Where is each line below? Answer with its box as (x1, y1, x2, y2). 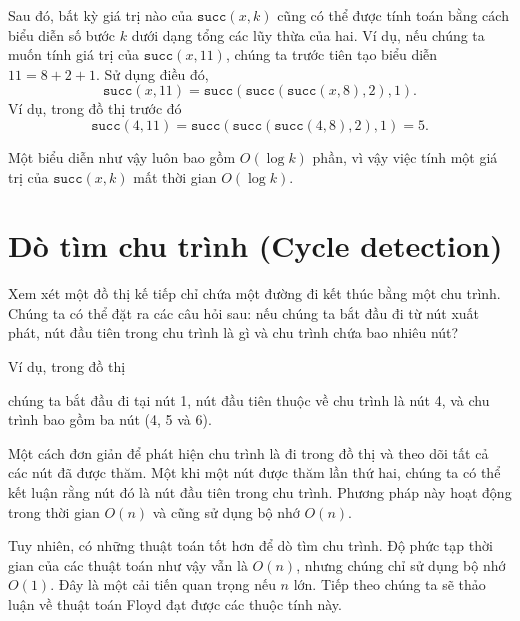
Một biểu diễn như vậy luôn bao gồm (8, 146, 236, 167)
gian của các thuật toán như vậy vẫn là (8, 554, 248, 575)
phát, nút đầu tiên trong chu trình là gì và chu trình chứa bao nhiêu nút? (8, 322, 459, 343)
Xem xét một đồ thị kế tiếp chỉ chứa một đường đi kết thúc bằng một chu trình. (8, 283, 501, 304)
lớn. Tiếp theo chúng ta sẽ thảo (293, 574, 486, 595)
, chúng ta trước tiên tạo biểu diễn (225, 44, 438, 65)
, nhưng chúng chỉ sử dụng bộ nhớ (296, 554, 506, 575)
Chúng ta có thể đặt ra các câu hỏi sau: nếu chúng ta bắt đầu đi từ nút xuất (8, 302, 480, 323)
